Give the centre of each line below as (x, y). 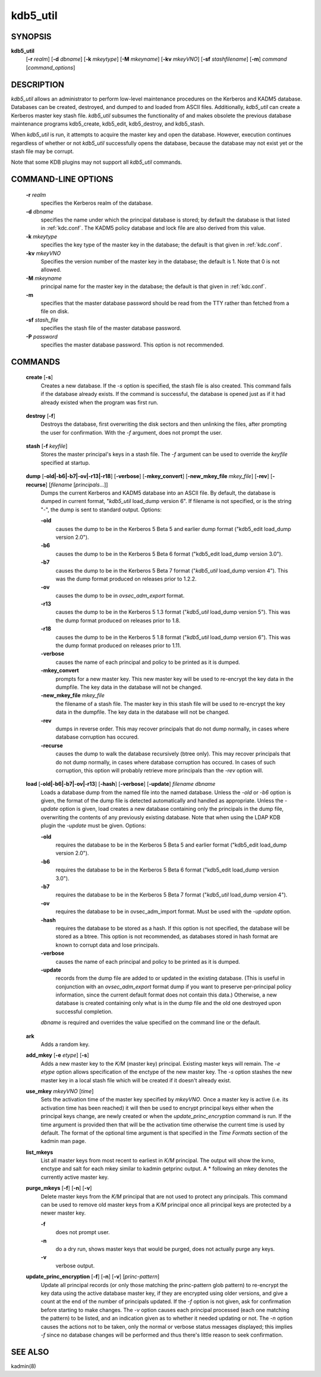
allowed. (51, 270)
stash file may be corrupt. (43, 151)
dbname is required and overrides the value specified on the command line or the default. (151, 1022)
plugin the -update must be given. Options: (93, 826)
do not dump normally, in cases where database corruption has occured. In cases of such (166, 762)
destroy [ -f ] (41, 416)
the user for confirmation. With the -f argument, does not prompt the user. (131, 432)
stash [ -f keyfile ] (47, 446)
